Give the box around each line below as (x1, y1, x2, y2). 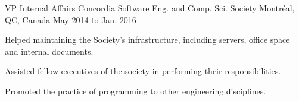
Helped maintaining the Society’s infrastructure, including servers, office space (5, 33, 290, 46)
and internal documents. (5, 45, 94, 57)
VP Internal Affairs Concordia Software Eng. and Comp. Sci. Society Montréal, (5, 2, 295, 14)
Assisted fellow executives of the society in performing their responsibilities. (5, 65, 281, 77)
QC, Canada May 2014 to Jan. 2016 (5, 13, 136, 26)
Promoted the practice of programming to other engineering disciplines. (5, 84, 266, 97)
